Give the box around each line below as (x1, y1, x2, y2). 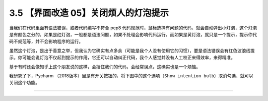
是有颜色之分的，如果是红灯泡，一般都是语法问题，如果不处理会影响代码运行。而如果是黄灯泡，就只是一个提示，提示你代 (9, 31, 257, 37)
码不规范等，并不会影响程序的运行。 (9, 39, 83, 45)
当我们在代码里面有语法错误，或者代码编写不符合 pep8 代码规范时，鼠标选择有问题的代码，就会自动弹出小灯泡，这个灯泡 (9, 25, 257, 31)
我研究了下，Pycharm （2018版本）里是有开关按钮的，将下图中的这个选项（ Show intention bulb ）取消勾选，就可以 (9, 72, 254, 79)
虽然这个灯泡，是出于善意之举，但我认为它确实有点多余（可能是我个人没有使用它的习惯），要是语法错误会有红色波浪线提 (9, 48, 255, 53)
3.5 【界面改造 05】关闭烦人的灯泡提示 (9, 7, 169, 18)
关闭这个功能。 (9, 80, 40, 86)
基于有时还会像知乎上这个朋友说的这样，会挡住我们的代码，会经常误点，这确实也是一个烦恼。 (9, 63, 201, 69)
